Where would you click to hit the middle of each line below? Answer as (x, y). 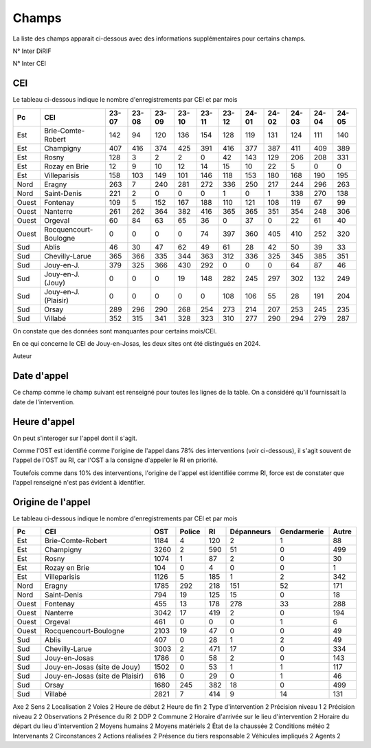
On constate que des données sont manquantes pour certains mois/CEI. (115, 331)
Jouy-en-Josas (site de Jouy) (93, 667)
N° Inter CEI (30, 64)
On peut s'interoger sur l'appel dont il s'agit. (75, 438)
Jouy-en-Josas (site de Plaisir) (94, 676)
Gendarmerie (302, 531)
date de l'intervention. (44, 401)
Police (190, 531)
